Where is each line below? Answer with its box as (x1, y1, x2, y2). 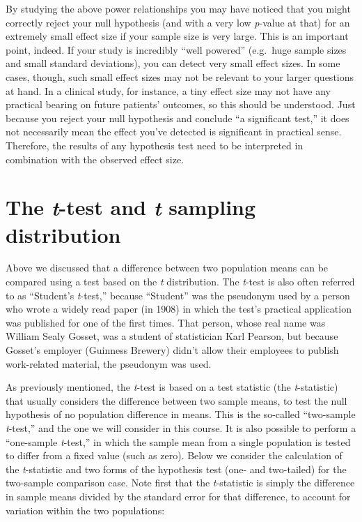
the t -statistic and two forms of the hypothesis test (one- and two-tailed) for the (6, 461, 347, 476)
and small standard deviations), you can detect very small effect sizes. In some (6, 56, 340, 70)
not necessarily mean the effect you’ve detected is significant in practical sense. (6, 124, 342, 139)
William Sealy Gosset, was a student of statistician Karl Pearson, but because (6, 329, 338, 343)
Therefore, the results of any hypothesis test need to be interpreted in (6, 137, 304, 152)
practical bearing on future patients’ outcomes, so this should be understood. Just (6, 97, 356, 112)
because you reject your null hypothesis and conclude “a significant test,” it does (6, 110, 349, 125)
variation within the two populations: (6, 502, 165, 517)
